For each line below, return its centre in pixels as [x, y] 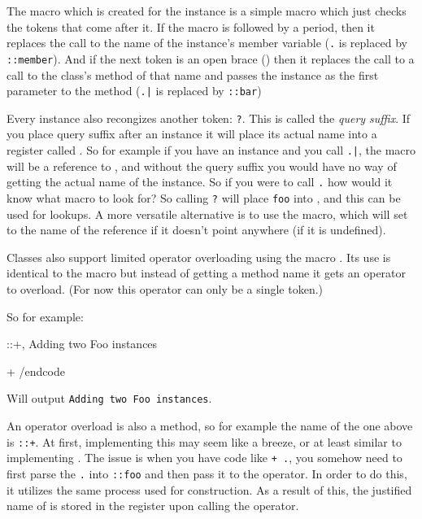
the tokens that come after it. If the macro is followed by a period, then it [191, 26]
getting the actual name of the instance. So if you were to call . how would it [200, 182]
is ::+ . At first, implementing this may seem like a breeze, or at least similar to [204, 441]
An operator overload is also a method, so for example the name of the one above [210, 425]
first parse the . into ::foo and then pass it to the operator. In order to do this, [207, 473]
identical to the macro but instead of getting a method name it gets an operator [207, 273]
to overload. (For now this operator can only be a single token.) [165, 288]
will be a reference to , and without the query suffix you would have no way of [202, 166]
